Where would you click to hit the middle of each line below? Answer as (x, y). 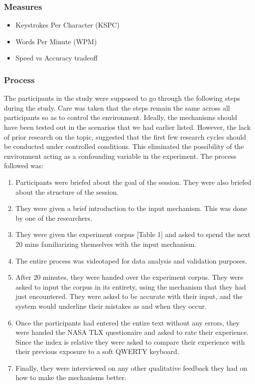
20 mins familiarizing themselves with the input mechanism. (106, 244)
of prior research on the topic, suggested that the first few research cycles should (125, 136)
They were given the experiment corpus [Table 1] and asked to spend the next (133, 234)
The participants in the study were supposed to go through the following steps (122, 98)
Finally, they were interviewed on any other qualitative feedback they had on (131, 368)
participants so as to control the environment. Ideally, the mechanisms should (121, 117)
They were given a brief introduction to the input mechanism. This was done (131, 208)
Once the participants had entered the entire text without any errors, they (127, 322)
